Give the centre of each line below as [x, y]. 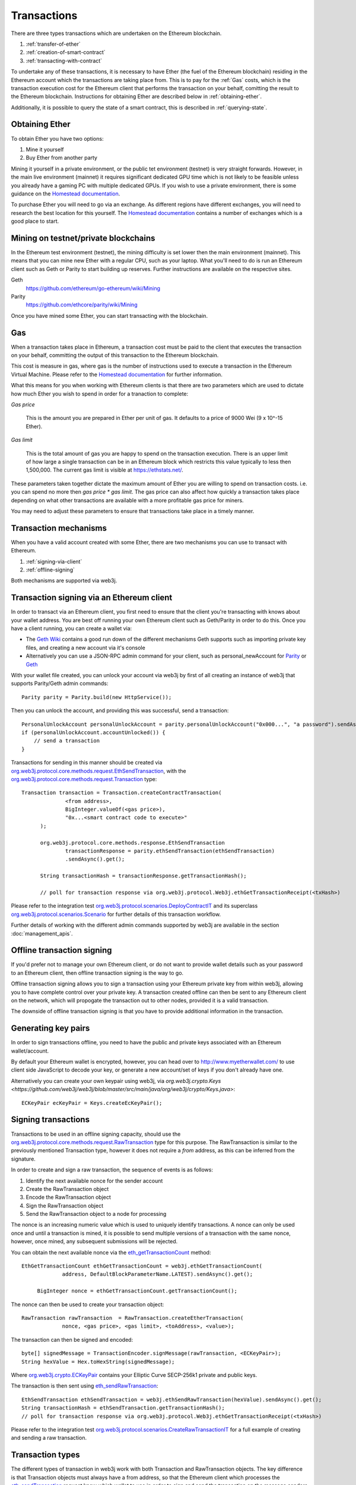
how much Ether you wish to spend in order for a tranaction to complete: [100, 394]
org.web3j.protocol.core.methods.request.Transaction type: [84, 779]
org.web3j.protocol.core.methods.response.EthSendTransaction [132, 843]
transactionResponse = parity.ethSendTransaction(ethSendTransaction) [170, 851]
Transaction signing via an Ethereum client [92, 598]
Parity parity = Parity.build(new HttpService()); [97, 697]
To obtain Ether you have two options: [57, 138]
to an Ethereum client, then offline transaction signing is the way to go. [97, 973]
